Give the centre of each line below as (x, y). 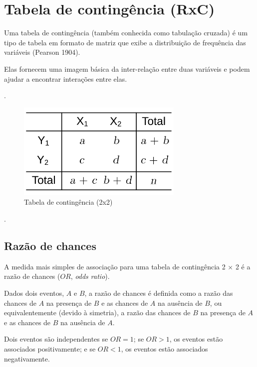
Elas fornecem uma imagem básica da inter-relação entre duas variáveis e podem (127, 68)
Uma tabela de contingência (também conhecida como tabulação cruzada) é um (126, 33)
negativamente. (27, 358)
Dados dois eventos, (34, 293)
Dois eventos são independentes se (56, 339)
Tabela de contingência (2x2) (68, 202)
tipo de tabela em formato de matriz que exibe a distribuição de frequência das (125, 42)
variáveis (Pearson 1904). (42, 52)
